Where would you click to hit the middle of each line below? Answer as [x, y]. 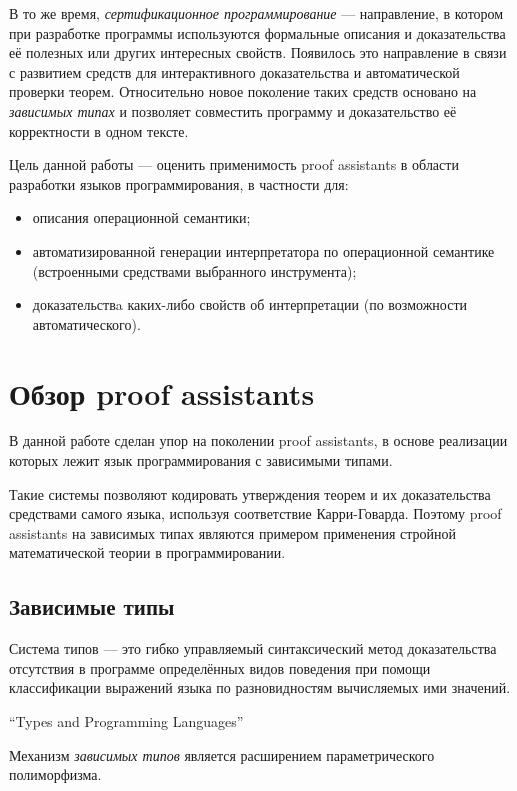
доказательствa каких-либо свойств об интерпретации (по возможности [250, 304]
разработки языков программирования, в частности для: [179, 183]
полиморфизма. [55, 774]
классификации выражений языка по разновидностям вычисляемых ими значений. [260, 687]
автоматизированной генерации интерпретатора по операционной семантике [263, 250]
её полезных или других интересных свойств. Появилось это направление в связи [258, 52]
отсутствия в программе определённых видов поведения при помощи [220, 667]
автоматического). [86, 323]
